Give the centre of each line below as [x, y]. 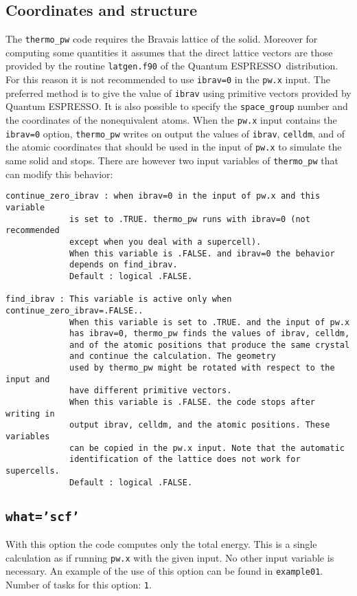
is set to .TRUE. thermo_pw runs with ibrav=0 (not [190, 219]
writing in [30, 413]
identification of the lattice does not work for [185, 460]
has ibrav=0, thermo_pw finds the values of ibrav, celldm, [210, 334]
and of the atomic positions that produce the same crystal [210, 345]
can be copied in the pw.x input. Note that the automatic [207, 448]
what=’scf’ [43, 516]
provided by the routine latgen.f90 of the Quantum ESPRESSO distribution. [172, 66]
